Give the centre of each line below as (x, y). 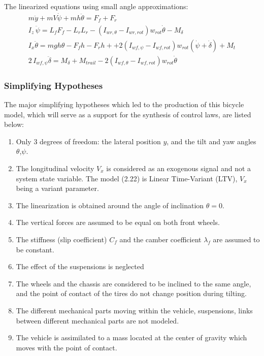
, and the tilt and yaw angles (211, 141)
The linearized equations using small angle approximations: (96, 6)
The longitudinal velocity (55, 168)
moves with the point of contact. (67, 347)
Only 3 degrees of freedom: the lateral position (88, 141)
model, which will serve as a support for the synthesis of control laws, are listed (128, 114)
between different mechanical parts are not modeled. (97, 320)
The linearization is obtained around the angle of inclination (110, 205)
